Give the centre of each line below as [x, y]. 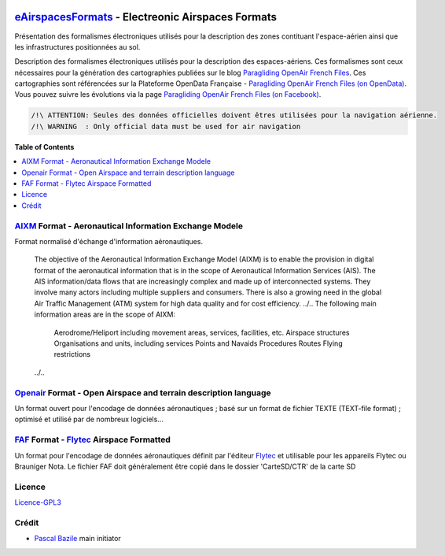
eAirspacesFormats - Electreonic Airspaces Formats [145, 17]
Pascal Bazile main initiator [77, 539]
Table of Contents [44, 146]
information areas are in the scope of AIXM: [105, 314]
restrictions [72, 354]
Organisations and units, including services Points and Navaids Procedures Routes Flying [198, 343]
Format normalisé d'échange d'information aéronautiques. [109, 241]
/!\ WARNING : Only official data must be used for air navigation [166, 126]
